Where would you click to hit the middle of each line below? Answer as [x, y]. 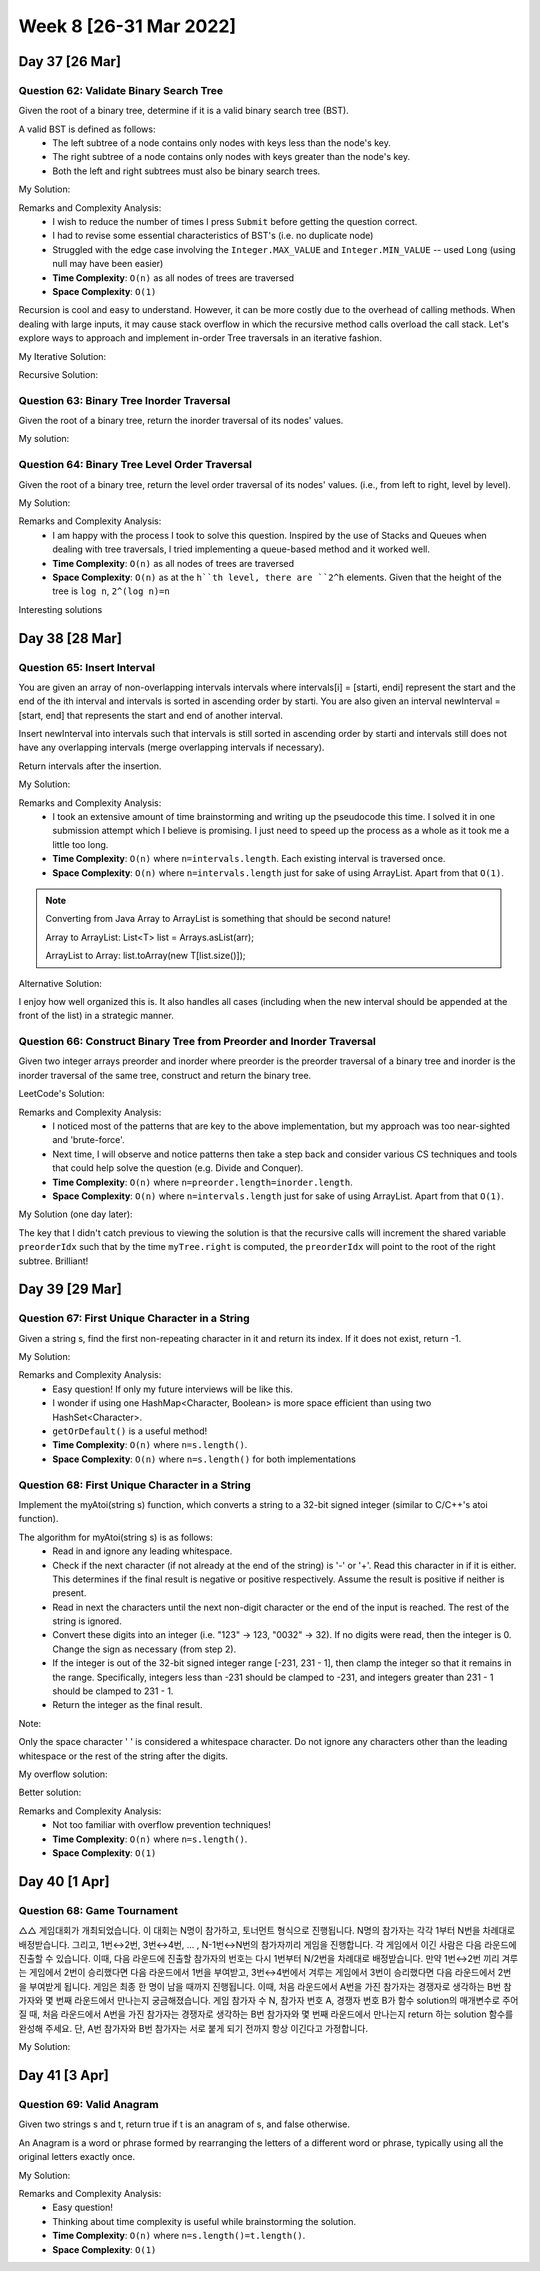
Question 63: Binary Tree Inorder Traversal [124, 400]
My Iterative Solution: [62, 356]
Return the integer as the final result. [127, 1705]
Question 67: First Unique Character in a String [134, 1318]
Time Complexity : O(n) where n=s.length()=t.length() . [179, 2236]
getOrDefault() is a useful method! [130, 1431]
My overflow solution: [63, 1774]
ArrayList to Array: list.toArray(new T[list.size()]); [145, 956]
